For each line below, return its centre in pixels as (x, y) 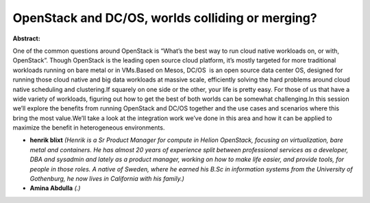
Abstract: (26, 38)
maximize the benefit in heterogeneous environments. (89, 128)
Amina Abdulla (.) (55, 188)
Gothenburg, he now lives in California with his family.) (107, 179)
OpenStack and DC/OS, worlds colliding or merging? (165, 18)
